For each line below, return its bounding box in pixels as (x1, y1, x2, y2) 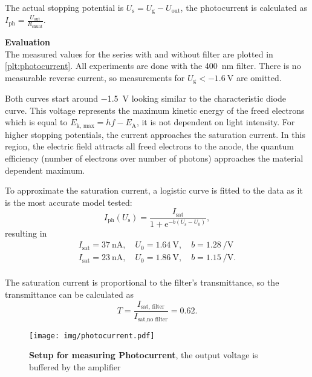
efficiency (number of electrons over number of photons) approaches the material (5, 151, 304, 164)
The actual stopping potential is (5, 1, 124, 13)
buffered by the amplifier (29, 360, 121, 373)
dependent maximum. (5, 163, 85, 176)
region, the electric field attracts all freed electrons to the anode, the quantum (5, 140, 294, 152)
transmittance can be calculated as (5, 288, 134, 301)
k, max (76, 122, 94, 129)
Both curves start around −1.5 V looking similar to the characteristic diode (5, 92, 287, 105)
